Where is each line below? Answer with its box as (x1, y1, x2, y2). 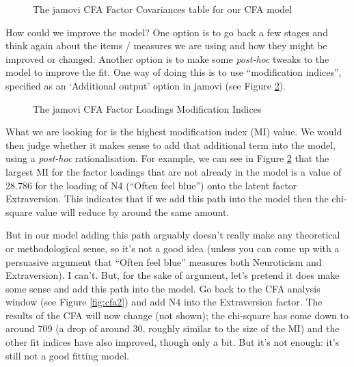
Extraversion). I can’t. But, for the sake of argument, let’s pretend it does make (5, 268, 340, 282)
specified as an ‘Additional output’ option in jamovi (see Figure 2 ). (5, 78, 286, 92)
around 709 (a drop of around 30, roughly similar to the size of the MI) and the (5, 321, 340, 336)
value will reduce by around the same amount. (36, 204, 230, 219)
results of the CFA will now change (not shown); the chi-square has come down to (5, 308, 349, 322)
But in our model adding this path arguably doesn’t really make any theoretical (5, 228, 340, 242)
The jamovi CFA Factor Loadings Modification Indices (33, 101, 262, 115)
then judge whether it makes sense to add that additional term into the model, (5, 137, 336, 152)
